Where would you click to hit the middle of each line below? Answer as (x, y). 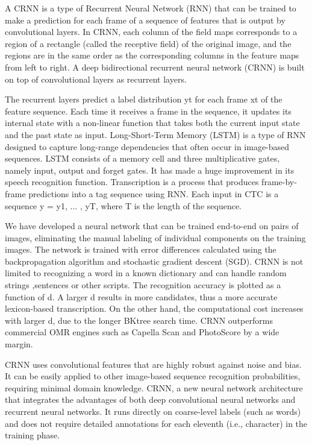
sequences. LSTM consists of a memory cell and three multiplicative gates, (142, 158)
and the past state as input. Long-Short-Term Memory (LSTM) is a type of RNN (155, 134)
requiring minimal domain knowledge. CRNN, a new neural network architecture (154, 387)
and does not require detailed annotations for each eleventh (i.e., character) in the (156, 423)
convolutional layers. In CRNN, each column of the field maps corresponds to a (151, 32)
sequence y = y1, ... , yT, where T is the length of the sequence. (123, 205)
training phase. (33, 435)
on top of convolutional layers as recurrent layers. (96, 79)
